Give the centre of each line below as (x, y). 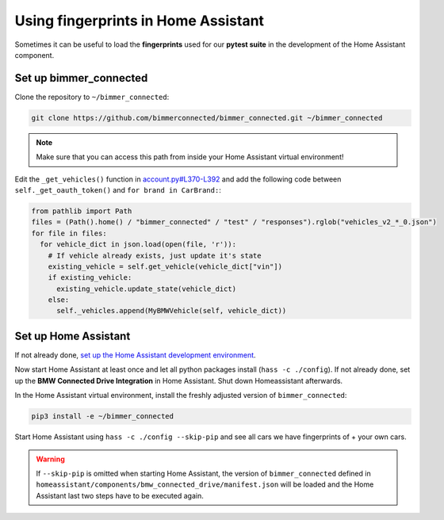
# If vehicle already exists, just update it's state (155, 255)
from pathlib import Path (82, 211)
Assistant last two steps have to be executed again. (120, 495)
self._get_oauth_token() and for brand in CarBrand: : (118, 189)
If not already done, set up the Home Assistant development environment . (136, 355)
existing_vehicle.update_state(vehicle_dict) (147, 289)
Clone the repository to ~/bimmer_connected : (92, 97)
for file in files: (69, 233)
